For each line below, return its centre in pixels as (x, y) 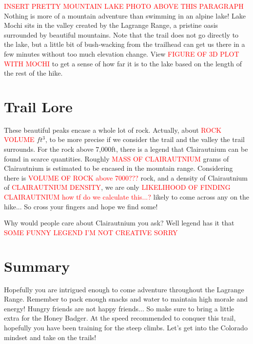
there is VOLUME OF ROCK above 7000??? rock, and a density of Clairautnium (126, 177)
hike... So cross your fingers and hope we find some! (81, 206)
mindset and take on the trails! (50, 337)
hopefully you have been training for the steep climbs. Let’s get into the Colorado (126, 327)
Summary (37, 266)
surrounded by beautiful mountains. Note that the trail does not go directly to (121, 34)
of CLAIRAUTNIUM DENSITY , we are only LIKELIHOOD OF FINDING (117, 187)
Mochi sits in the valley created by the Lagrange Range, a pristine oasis (111, 25)
